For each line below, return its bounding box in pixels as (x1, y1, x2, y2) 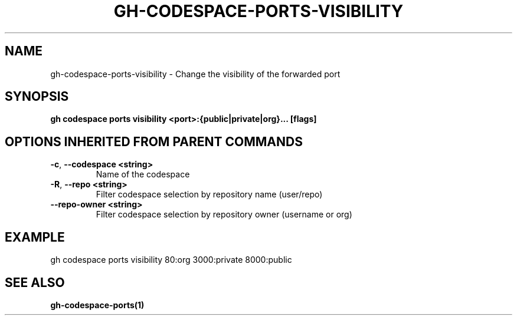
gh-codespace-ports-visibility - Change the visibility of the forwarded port (50, 68, 341, 79)
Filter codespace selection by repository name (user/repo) (96, 189, 323, 200)
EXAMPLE (5, 229, 65, 245)
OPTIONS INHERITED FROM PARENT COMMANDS (5, 134, 303, 149)
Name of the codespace (96, 169, 190, 180)
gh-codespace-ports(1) (50, 299, 145, 310)
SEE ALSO (5, 275, 65, 290)
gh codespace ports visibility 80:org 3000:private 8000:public (50, 255, 292, 265)
